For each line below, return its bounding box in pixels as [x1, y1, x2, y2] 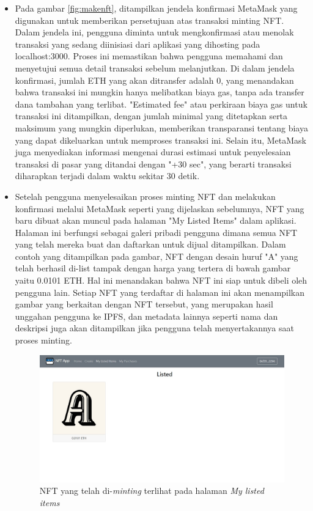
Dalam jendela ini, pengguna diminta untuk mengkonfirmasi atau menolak [15, 26, 294, 39]
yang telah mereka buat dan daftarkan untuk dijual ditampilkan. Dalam [15, 238, 286, 251]
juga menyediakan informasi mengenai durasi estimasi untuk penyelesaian [15, 145, 291, 158]
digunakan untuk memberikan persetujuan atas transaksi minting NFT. [15, 13, 284, 26]
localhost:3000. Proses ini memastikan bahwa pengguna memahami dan [15, 50, 283, 62]
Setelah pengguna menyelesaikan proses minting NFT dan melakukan [15, 189, 276, 202]
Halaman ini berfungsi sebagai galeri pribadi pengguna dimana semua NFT [15, 226, 298, 238]
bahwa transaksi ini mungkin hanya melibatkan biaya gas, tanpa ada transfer [15, 86, 304, 98]
